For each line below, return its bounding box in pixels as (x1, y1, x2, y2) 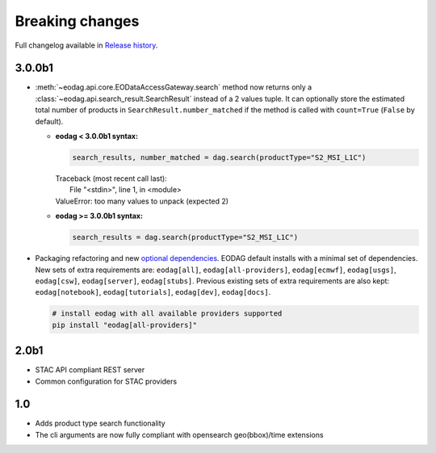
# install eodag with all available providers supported (52, 309, 283, 318)
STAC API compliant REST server (35, 365, 145, 375)
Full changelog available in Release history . (15, 40, 158, 50)
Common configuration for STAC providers (35, 376, 178, 386)
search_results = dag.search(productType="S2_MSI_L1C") (72, 233, 299, 242)
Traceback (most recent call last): (55, 174, 167, 183)
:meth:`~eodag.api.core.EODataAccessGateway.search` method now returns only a (35, 82, 312, 92)
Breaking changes (15, 12, 140, 30)
